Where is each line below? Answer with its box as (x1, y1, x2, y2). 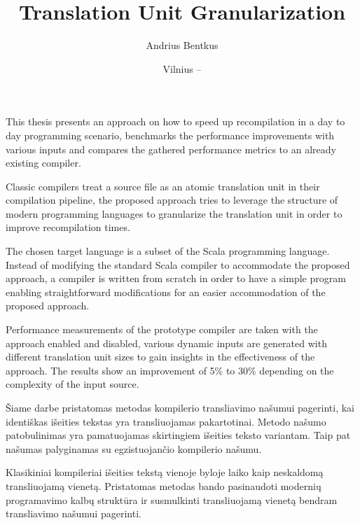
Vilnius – (162, 61, 202, 76)
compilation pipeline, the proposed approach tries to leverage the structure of (6, 192, 338, 207)
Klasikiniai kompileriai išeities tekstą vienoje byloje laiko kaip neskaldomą (6, 465, 324, 479)
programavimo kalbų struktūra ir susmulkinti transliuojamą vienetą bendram (6, 492, 338, 507)
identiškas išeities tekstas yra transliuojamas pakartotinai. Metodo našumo (6, 414, 326, 428)
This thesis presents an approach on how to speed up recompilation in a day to (6, 114, 345, 129)
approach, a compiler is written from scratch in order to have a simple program (6, 271, 346, 286)
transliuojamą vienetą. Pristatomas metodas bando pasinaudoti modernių (6, 478, 321, 493)
